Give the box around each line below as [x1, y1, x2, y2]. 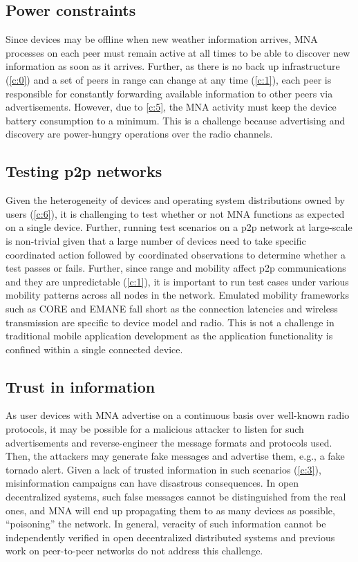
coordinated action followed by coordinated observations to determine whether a [6, 247, 346, 261]
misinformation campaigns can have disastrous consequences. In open [6, 476, 299, 490]
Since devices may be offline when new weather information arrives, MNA [6, 32, 318, 46]
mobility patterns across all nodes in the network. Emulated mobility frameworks [6, 288, 349, 302]
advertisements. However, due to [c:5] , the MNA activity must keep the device [6, 100, 337, 114]
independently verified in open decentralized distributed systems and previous [6, 530, 335, 544]
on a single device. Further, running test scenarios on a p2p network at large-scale [6, 220, 352, 234]
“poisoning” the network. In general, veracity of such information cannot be [6, 516, 326, 531]
